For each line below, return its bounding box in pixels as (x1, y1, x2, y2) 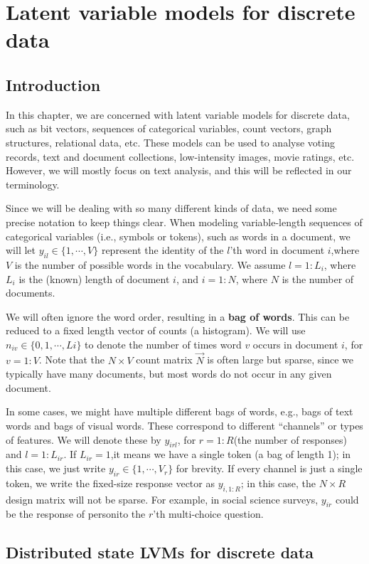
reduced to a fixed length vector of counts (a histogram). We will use (6, 323, 306, 338)
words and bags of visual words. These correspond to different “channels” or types (6, 418, 363, 433)
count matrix (136, 352, 193, 367)
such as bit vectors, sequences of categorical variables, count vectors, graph (6, 121, 332, 136)
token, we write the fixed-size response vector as (6, 475, 215, 490)
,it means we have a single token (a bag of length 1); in (110, 447, 351, 462)
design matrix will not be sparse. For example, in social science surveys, (6, 491, 319, 506)
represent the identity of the (101, 243, 224, 257)
